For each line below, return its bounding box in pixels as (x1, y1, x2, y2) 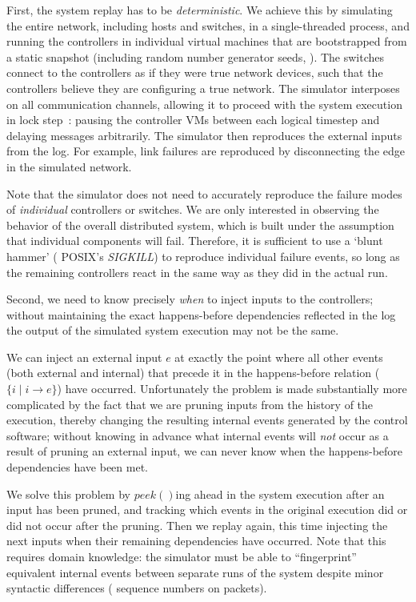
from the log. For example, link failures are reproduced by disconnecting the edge (6, 142, 405, 159)
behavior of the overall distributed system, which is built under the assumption (6, 216, 394, 233)
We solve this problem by (6, 485, 130, 502)
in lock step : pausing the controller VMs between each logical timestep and (6, 111, 380, 128)
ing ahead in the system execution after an (175, 485, 385, 502)
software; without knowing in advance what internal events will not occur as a (6, 427, 389, 443)
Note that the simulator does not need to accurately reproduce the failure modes (6, 185, 402, 202)
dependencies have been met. (6, 459, 149, 476)
